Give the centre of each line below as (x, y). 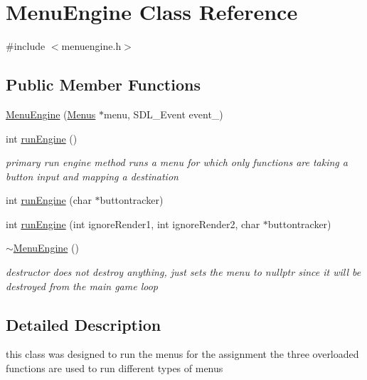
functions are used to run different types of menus (115, 368)
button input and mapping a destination (92, 176)
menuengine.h (91, 46)
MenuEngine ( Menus (51, 114)
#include (26, 46)
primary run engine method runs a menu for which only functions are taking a (177, 162)
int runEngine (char (49, 200)
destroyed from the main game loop (82, 286)
